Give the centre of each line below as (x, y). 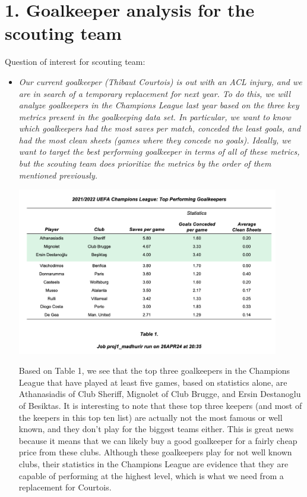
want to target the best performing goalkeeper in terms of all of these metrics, (159, 151)
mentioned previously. (58, 175)
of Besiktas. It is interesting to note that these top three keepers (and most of (160, 406)
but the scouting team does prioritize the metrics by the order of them (145, 163)
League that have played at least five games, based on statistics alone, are (153, 382)
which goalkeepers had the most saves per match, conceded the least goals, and (160, 128)
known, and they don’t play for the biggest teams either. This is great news (156, 429)
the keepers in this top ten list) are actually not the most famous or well (151, 417)
